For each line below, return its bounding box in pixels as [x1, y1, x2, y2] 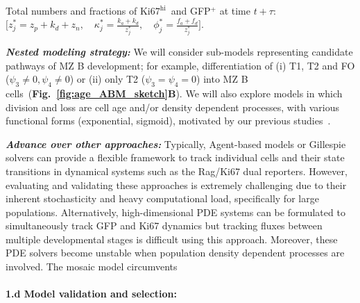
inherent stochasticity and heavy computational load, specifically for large [6, 191, 319, 206]
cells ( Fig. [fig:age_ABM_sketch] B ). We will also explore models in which [6, 85, 343, 100]
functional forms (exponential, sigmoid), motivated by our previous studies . [6, 113, 331, 128]
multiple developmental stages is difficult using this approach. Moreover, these [6, 231, 338, 246]
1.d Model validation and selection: [6, 286, 177, 301]
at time [219, 3, 250, 17]
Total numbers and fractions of [6, 3, 137, 17]
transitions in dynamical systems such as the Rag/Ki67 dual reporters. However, [6, 163, 348, 178]
